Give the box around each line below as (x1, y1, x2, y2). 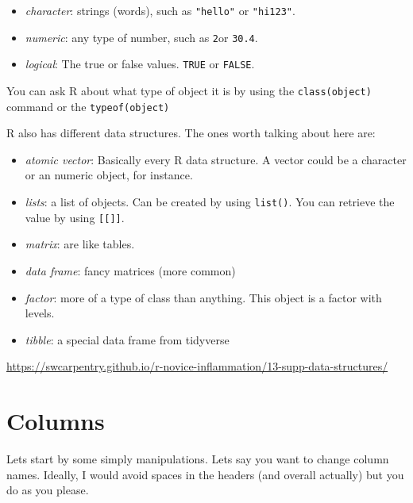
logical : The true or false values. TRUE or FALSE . (25, 56, 255, 72)
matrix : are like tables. (25, 236, 135, 252)
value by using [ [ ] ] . (25, 209, 125, 225)
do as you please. (6, 482, 89, 498)
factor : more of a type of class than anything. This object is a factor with (25, 289, 382, 305)
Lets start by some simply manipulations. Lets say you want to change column (6, 451, 389, 467)
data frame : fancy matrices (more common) (25, 262, 236, 278)
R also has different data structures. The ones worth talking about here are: (6, 125, 376, 141)
